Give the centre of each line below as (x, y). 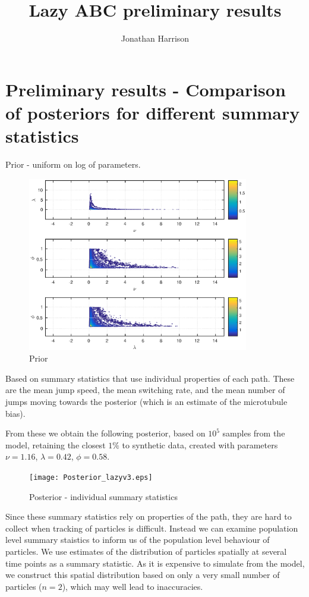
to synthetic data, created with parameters (200, 444)
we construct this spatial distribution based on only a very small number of (143, 575)
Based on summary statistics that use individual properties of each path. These (150, 378)
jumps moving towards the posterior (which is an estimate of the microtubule (146, 401)
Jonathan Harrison (155, 38)
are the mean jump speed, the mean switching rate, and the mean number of (145, 390)
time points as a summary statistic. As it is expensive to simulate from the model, (155, 563)
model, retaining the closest (56, 444)
